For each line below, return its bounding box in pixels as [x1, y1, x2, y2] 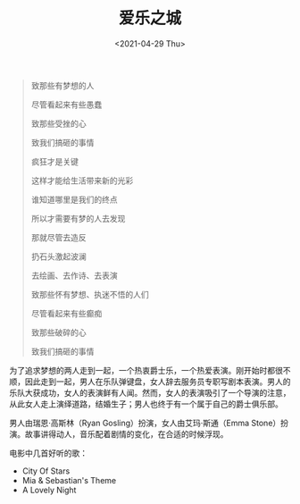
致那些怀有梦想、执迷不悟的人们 [30, 289, 149, 299]
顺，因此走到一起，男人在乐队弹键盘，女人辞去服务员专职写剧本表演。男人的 [9, 376, 291, 387]
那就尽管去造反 [30, 231, 87, 242]
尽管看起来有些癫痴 [30, 307, 103, 318]
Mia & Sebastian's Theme [21, 475, 117, 485]
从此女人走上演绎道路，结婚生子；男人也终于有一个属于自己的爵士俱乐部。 [9, 399, 283, 409]
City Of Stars [21, 466, 71, 476]
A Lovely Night [21, 484, 77, 495]
